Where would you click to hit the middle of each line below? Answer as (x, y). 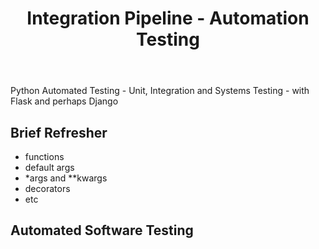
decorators (47, 188)
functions (44, 156)
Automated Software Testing (102, 230)
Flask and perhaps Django (64, 101)
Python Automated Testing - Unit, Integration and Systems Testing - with (160, 91)
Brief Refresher (59, 132)
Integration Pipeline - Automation (168, 18)
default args (49, 167)
